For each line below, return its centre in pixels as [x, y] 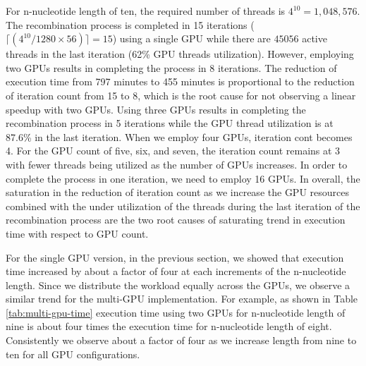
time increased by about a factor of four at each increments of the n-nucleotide [176, 271]
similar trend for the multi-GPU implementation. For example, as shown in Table [182, 299]
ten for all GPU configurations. [73, 354]
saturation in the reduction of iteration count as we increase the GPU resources [178, 192]
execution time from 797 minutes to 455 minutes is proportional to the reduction [180, 81]
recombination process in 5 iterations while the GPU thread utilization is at [170, 123]
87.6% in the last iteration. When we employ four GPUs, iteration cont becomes [179, 136]
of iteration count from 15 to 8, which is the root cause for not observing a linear [181, 95]
